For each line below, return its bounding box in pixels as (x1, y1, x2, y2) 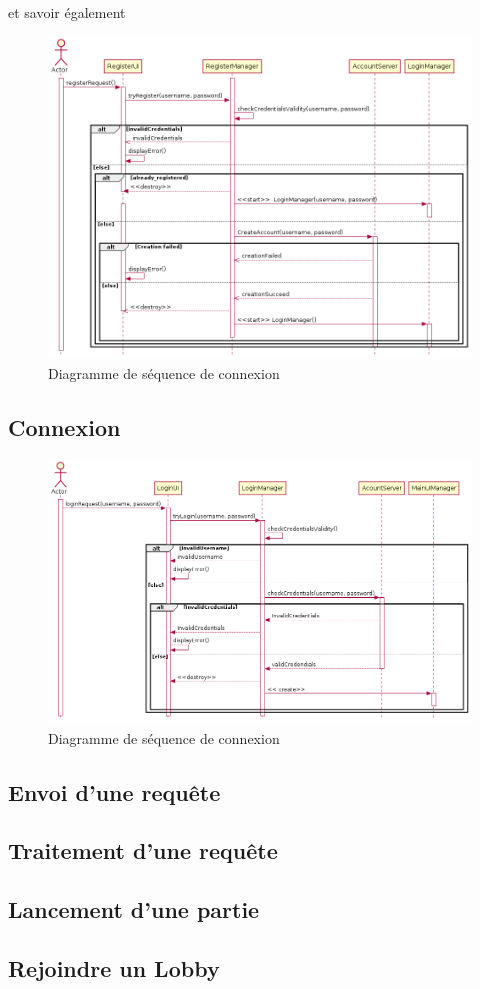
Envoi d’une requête (8, 776, 221, 807)
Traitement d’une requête (8, 835, 278, 866)
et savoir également (8, 2, 126, 22)
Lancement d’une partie (8, 894, 260, 925)
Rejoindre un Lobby (8, 952, 220, 983)
